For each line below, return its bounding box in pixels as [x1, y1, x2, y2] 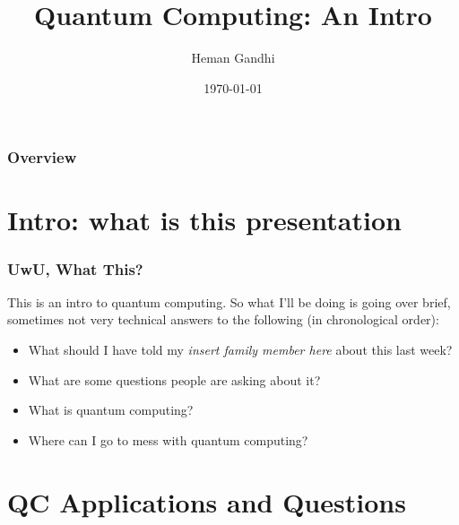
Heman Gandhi [191, 48, 275, 67]
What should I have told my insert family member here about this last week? [28, 340, 453, 359]
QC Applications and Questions [7, 483, 406, 520]
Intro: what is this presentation [7, 202, 402, 238]
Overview [7, 146, 77, 168]
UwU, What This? [7, 257, 143, 280]
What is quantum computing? [28, 400, 194, 419]
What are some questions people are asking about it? [28, 370, 321, 389]
